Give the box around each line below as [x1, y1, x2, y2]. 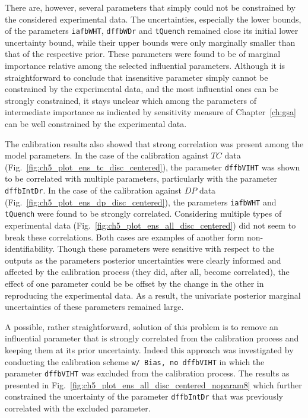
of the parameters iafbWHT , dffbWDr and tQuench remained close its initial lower [5, 24, 299, 37]
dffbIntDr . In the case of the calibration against [5, 184, 182, 197]
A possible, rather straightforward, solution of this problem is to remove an [5, 320, 278, 332]
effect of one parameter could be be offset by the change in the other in [5, 277, 264, 289]
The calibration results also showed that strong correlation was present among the [5, 137, 304, 150]
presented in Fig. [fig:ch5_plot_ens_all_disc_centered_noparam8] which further [5, 378, 302, 391]
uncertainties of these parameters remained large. [5, 300, 184, 313]
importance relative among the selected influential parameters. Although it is [5, 59, 285, 72]
